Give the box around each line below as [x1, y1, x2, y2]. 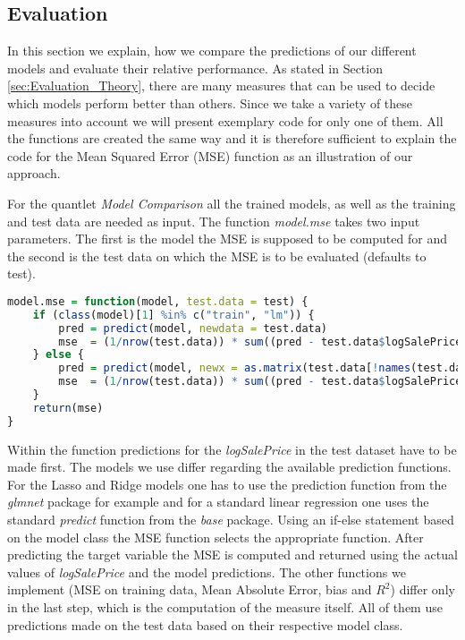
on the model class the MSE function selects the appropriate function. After [7, 527, 424, 546]
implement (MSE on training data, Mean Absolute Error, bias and [7, 580, 372, 599]
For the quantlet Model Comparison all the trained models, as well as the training [7, 193, 456, 212]
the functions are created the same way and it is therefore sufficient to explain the [7, 129, 457, 148]
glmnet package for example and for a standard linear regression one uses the [7, 492, 429, 511]
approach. [7, 164, 61, 183]
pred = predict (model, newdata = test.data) [58, 321, 328, 335]
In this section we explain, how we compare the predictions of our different [7, 41, 417, 60]
